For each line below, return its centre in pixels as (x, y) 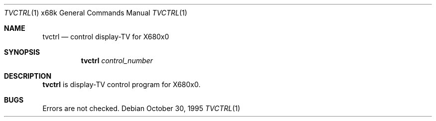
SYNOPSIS (22, 52)
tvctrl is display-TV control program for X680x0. (121, 84)
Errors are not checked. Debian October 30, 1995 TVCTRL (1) (141, 108)
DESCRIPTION (28, 76)
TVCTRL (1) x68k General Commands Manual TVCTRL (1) (96, 13)
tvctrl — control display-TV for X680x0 (106, 37)
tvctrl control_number (117, 60)
